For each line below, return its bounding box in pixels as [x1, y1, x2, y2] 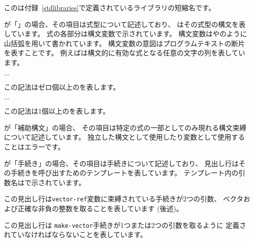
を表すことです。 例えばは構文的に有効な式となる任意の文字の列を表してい [4, 48, 245, 58]
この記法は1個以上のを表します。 [4, 106, 110, 116]
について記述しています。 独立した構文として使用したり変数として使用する [4, 132, 245, 142]
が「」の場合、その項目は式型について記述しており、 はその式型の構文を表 [4, 19, 246, 29]
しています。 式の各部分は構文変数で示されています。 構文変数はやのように [4, 28, 247, 39]
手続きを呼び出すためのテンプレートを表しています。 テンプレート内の [10, 168, 238, 178]
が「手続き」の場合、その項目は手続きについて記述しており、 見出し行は [4, 158, 239, 168]
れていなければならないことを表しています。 [4, 229, 147, 240]
